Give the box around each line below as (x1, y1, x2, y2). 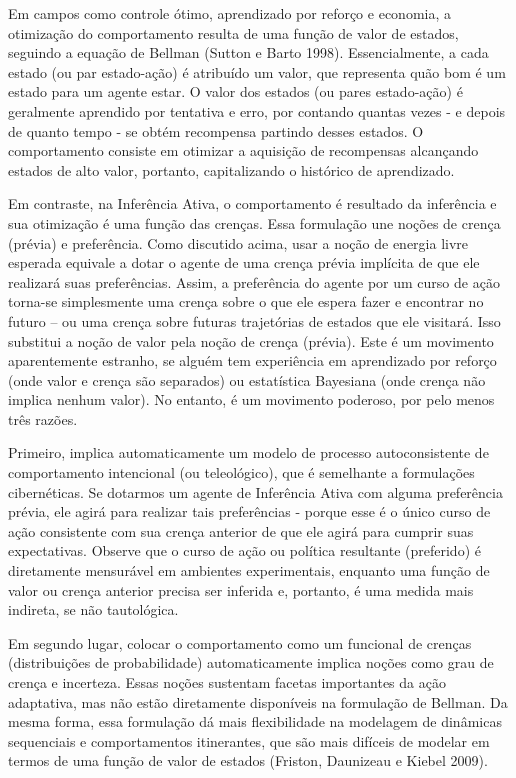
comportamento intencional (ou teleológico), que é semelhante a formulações (8, 462, 475, 483)
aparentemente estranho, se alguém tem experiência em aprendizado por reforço (8, 350, 497, 371)
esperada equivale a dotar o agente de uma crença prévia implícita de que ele (8, 252, 480, 273)
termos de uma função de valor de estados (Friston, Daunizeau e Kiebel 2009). (8, 750, 488, 771)
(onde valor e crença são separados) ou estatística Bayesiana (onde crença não (8, 369, 486, 390)
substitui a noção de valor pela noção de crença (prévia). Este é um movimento (8, 330, 494, 351)
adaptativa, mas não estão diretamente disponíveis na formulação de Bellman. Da (8, 691, 508, 712)
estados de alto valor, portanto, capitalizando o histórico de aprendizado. (8, 159, 455, 180)
